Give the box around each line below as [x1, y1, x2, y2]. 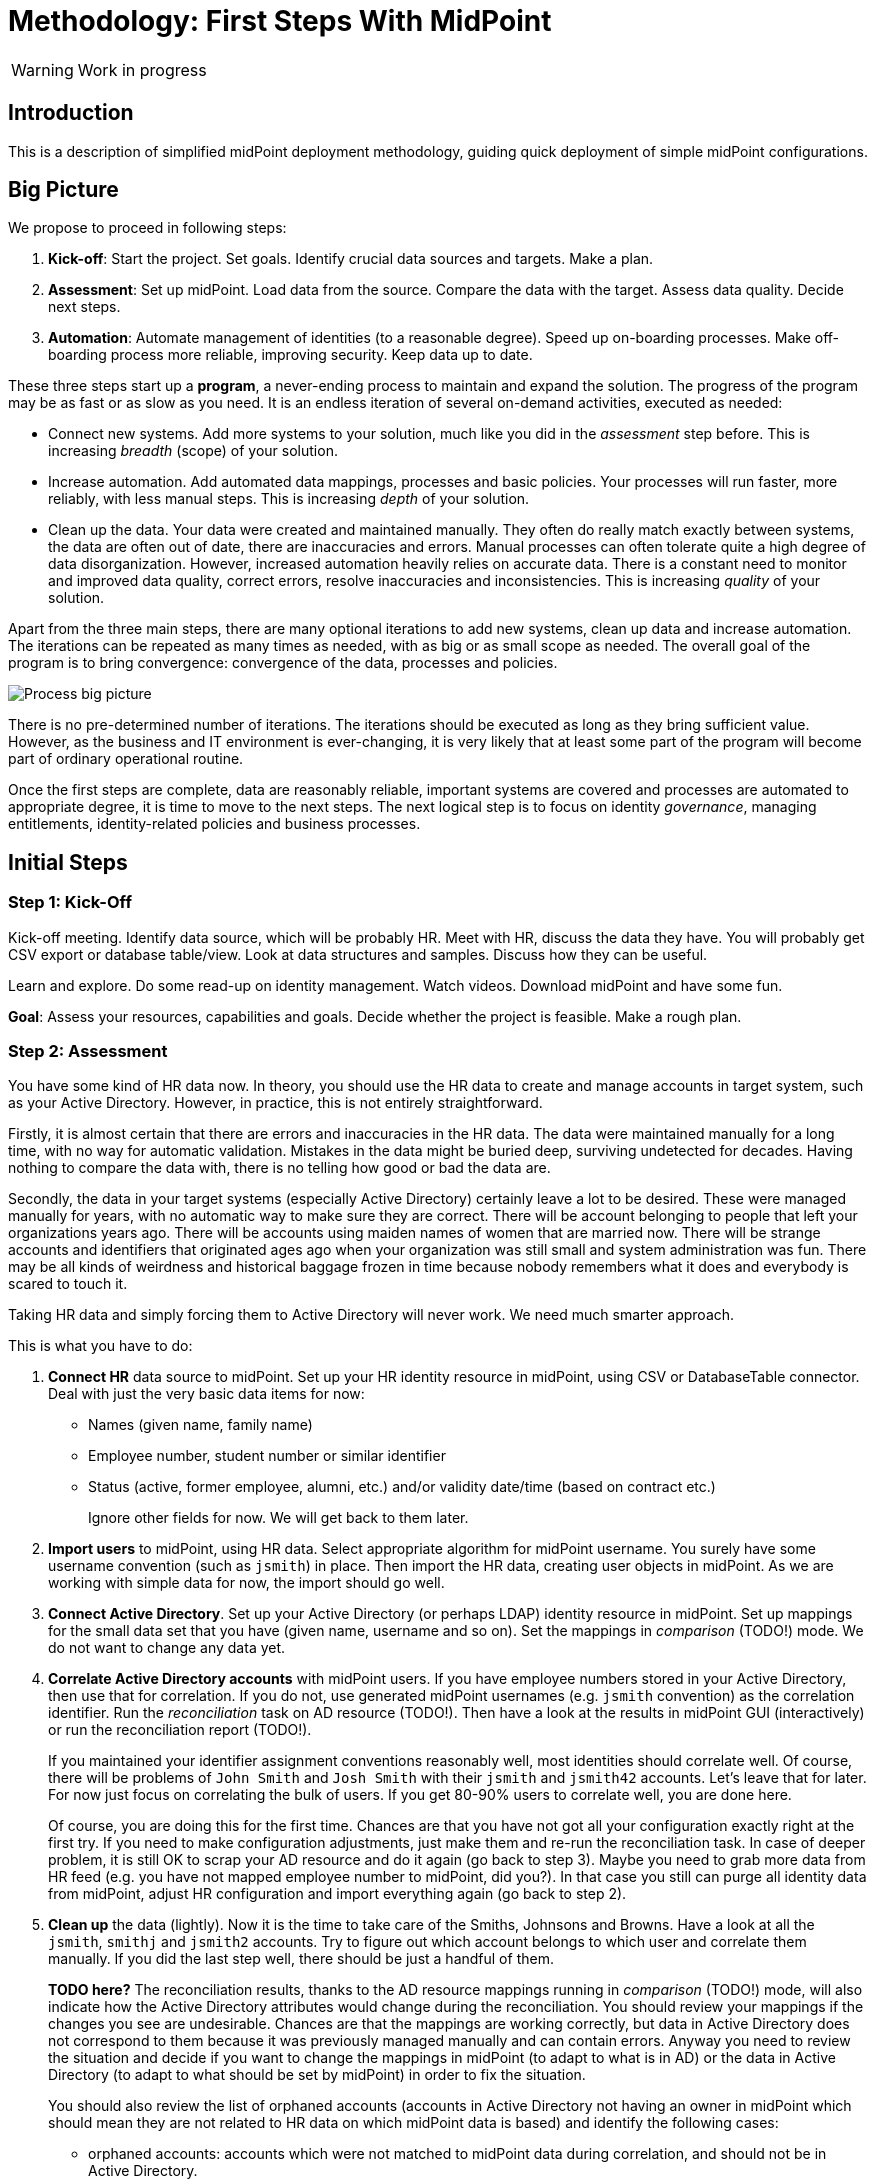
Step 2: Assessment [8, 1041, 168, 1062]
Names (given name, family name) [88, 1416, 313, 1434]
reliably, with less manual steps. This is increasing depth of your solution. [48, 490, 530, 508]
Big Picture [8, 177, 119, 203]
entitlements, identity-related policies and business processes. [8, 815, 421, 833]
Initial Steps [8, 849, 128, 875]
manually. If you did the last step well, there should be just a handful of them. [48, 1950, 554, 1968]
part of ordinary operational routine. [8, 750, 244, 768]
